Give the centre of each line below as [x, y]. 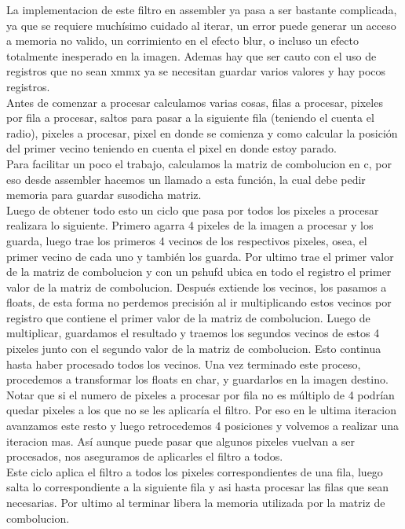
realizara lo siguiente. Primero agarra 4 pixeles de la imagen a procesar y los [190, 225]
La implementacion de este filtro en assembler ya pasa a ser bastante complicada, [202, 9]
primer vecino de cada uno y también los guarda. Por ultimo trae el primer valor [200, 256]
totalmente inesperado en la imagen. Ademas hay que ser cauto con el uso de [192, 55]
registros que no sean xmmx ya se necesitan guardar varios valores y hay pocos [196, 71]
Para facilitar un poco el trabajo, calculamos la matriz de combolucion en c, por [199, 163]
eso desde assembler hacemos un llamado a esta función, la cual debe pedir [186, 179]
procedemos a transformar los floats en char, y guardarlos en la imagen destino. [197, 379]
